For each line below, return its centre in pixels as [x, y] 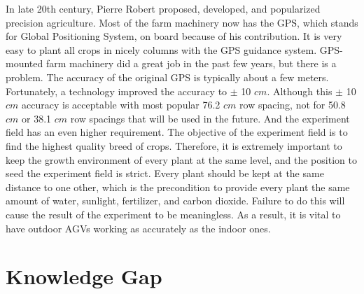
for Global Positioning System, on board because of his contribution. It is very [174, 36]
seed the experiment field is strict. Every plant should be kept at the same [165, 173]
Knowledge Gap [84, 276]
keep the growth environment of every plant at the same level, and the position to [181, 159]
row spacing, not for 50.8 [293, 105]
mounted [24, 63]
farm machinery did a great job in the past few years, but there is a [191, 63]
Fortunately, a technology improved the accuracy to [117, 91]
